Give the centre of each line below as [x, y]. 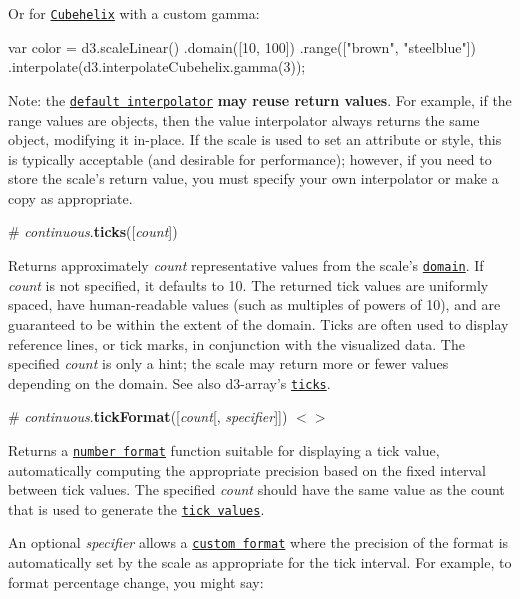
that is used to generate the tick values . [136, 508]
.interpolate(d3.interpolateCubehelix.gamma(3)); [157, 66]
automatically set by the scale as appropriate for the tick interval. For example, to [260, 562]
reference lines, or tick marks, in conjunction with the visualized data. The [236, 343]
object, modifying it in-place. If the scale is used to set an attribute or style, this [255, 139]
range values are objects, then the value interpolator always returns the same [244, 119]
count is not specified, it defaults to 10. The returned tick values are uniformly [248, 284]
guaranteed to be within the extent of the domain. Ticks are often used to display [258, 323]
